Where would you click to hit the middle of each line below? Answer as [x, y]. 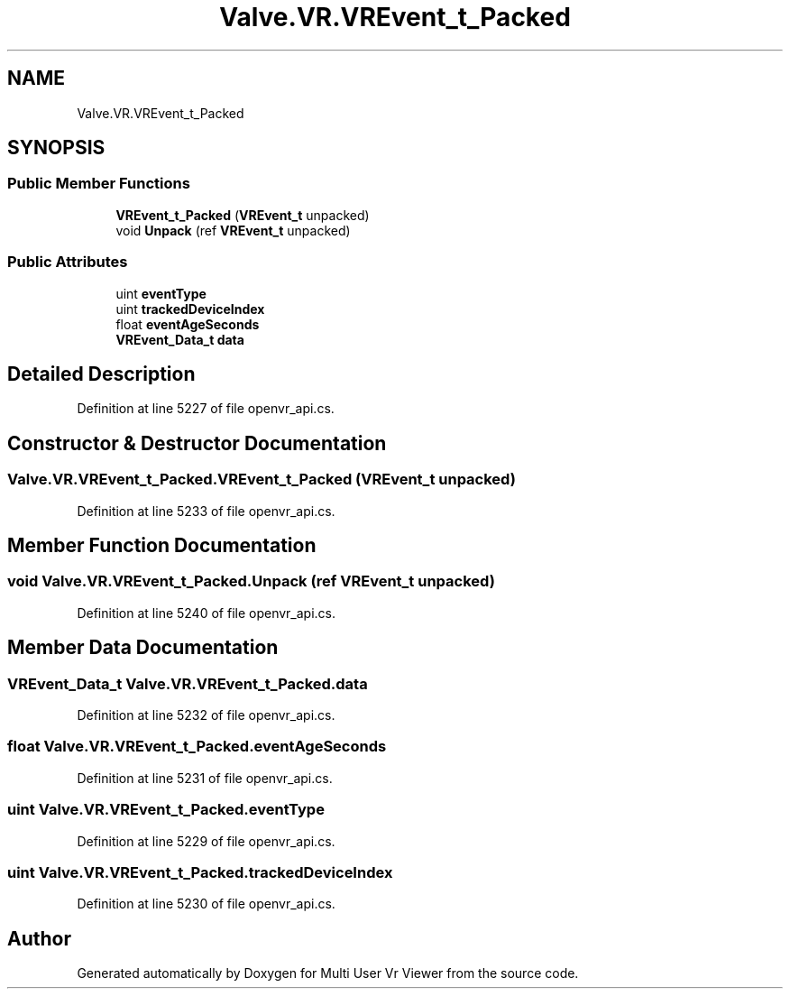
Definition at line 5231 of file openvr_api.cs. [205, 778]
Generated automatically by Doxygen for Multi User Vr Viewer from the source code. [328, 973]
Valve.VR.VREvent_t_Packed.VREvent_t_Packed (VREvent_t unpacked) [262, 480]
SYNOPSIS [56, 148]
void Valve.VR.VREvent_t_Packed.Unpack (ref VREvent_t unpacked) [251, 581]
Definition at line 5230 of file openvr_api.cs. [206, 904]
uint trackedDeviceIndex [190, 309]
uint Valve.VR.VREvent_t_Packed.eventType [166, 810]
